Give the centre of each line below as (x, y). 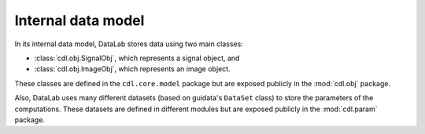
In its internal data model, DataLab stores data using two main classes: (129, 44)
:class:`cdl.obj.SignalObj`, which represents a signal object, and (137, 58)
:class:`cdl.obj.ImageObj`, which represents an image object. (133, 69)
